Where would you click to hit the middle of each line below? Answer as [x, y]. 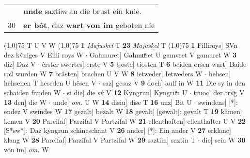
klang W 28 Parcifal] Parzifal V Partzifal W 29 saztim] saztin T [100, 139]
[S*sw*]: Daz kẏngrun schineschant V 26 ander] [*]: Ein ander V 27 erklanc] [117, 130]
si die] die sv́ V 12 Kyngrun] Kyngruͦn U [127, 92]
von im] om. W [26, 149]
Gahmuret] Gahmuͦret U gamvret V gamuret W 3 [163, 54]
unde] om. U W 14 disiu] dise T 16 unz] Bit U [122, 102]
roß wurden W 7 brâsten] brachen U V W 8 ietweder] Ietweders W [103, 73]
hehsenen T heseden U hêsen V [50, 83]
